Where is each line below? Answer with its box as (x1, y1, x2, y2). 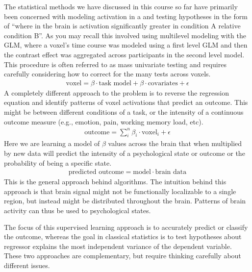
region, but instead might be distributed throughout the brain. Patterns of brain (4, 196, 246, 206)
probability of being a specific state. (4, 157, 112, 168)
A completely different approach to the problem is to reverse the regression (4, 87, 229, 98)
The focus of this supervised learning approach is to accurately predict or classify (4, 222, 248, 232)
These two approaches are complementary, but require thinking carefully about (4, 250, 241, 261)
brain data (155, 169, 187, 176)
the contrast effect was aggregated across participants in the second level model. (4, 49, 245, 59)
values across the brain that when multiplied (108, 138, 242, 148)
